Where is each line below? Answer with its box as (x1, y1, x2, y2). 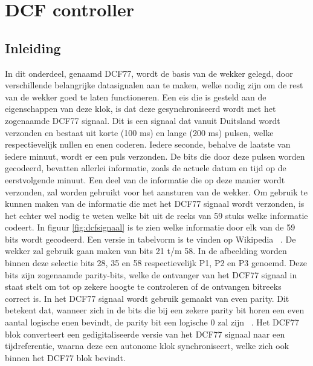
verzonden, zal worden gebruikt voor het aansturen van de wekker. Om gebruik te (5, 185, 308, 198)
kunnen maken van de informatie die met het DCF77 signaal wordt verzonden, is (5, 197, 305, 210)
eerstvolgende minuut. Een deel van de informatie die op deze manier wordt (5, 173, 285, 186)
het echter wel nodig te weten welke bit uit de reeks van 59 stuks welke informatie (5, 209, 308, 221)
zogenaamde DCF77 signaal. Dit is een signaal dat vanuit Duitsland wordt (5, 114, 280, 126)
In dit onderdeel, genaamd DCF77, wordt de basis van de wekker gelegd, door (5, 67, 293, 79)
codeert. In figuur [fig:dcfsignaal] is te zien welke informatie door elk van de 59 (5, 221, 295, 234)
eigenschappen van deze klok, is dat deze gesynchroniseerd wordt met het (5, 102, 276, 115)
